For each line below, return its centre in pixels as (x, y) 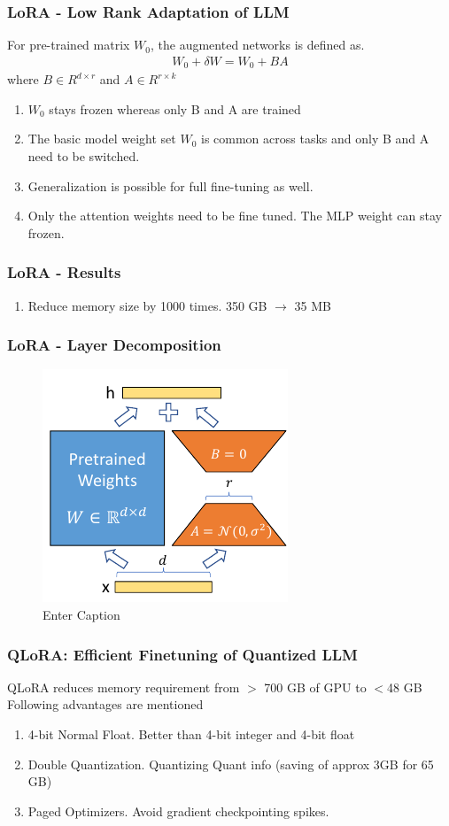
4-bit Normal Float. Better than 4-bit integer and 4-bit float (191, 734)
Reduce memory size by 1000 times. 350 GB (147, 305)
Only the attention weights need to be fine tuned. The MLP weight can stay (235, 216)
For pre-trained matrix (69, 45)
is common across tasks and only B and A (315, 139)
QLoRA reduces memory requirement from (124, 687)
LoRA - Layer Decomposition (114, 345)
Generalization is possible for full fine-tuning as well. (170, 185)
